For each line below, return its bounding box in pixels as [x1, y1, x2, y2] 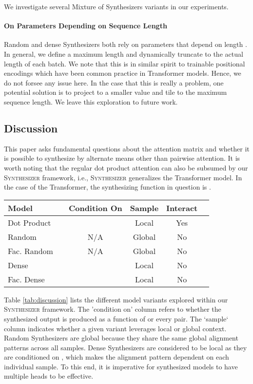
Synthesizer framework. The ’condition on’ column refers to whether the [4, 304, 221, 314]
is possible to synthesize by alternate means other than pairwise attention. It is [4, 153, 240, 163]
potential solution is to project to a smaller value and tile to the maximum [4, 87, 227, 97]
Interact [166, 202, 198, 213]
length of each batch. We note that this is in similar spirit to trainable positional [4, 58, 245, 68]
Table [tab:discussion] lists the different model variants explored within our [4, 294, 228, 304]
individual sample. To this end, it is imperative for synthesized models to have [4, 361, 238, 371]
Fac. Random [8, 245, 53, 256]
